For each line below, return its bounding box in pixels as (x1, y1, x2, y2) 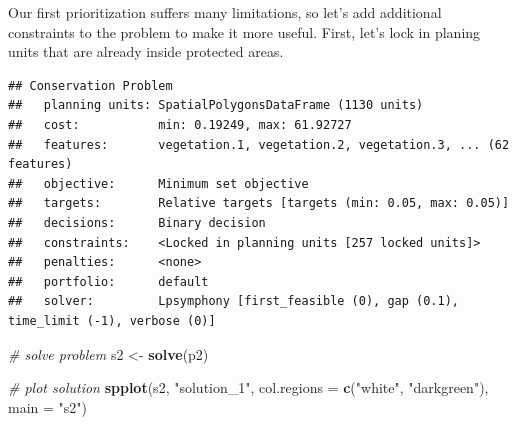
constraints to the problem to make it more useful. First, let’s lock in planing (8, 21, 481, 42)
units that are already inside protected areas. (8, 41, 284, 62)
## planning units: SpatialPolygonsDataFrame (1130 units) (8, 98, 424, 113)
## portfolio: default (8, 274, 209, 289)
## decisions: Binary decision (8, 215, 266, 230)
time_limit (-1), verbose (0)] (8, 313, 216, 328)
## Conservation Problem (8, 78, 173, 93)
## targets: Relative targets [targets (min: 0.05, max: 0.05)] (8, 196, 510, 211)
